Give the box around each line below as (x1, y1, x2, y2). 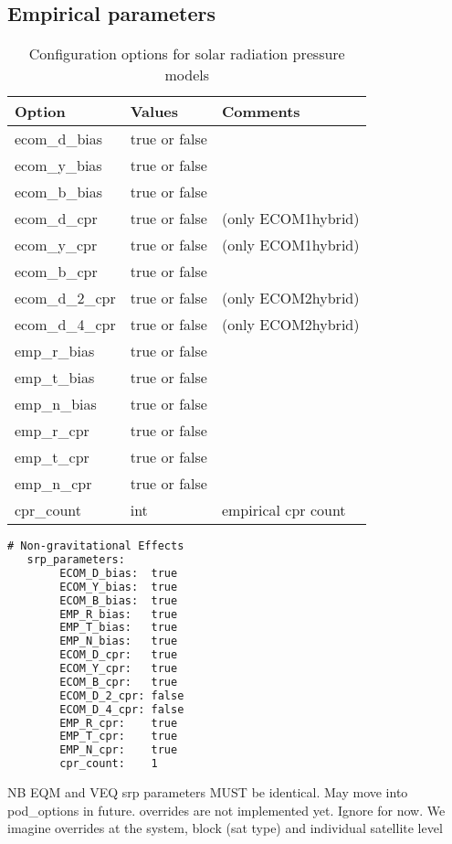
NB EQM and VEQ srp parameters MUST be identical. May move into (7, 783, 408, 802)
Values (130, 101, 179, 123)
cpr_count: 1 (59, 757, 158, 771)
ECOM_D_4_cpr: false (59, 702, 184, 716)
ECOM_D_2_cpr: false (59, 689, 184, 702)
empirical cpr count (221, 499, 346, 521)
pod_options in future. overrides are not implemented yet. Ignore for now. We (7, 800, 446, 819)
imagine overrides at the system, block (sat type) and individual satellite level (7, 818, 443, 838)
